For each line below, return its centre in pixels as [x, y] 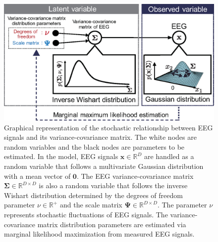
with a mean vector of [37, 176]
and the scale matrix [91, 205]
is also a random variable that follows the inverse [113, 185]
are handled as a [169, 156]
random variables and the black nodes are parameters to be [94, 146]
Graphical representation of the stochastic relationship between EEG [109, 127]
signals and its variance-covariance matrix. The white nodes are [100, 137]
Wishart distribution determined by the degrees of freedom [93, 195]
